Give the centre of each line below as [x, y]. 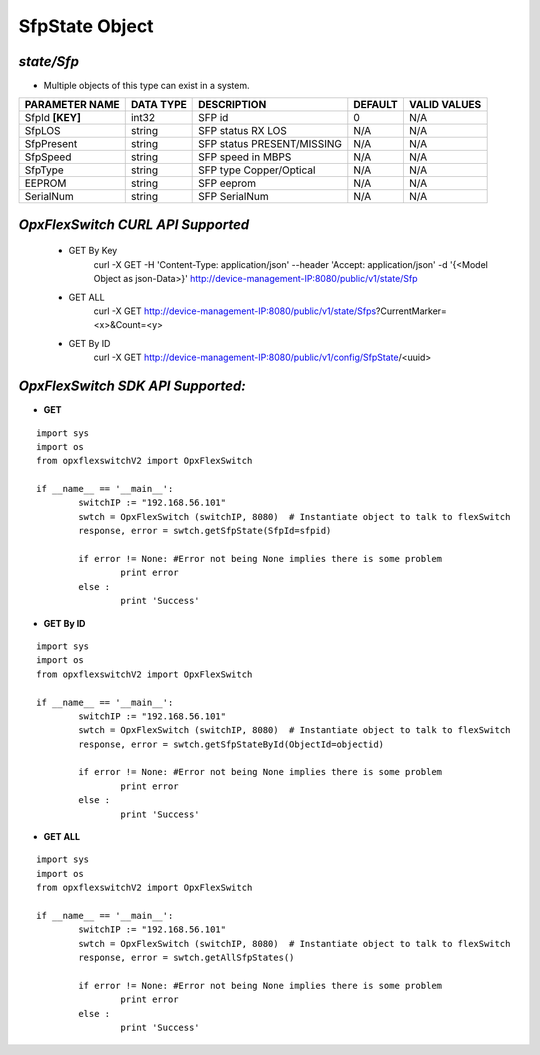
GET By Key [93, 251]
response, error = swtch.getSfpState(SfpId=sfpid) [205, 531]
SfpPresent [51, 144]
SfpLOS [42, 131]
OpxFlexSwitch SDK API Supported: [132, 386]
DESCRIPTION [232, 105]
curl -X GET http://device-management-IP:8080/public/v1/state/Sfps [235, 311]
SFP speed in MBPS [245, 157]
